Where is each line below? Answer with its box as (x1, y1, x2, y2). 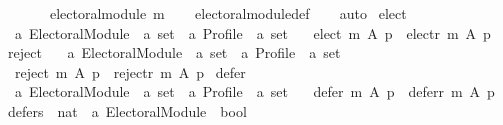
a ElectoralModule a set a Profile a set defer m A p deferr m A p (14, 81, 495, 102)
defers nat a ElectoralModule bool (7, 100, 247, 121)
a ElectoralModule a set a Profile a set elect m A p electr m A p (14, 22, 491, 43)
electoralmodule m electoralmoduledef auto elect (49, 3, 407, 23)
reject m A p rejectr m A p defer (14, 61, 246, 82)
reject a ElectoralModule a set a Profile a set (7, 42, 341, 63)
